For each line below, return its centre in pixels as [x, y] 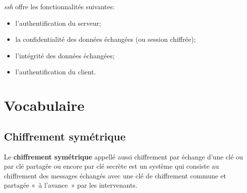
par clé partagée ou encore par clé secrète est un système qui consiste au [112, 166]
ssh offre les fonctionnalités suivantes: [59, 6]
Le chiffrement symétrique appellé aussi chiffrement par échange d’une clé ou [123, 156]
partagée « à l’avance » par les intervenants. [71, 185]
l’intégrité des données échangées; [65, 55]
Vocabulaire [44, 105]
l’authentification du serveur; [58, 23]
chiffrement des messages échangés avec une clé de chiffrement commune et [115, 175]
